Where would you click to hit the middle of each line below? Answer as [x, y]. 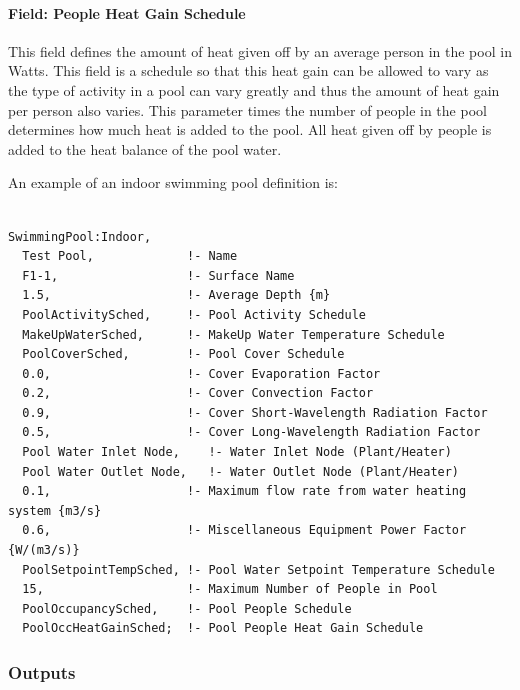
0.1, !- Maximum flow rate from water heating [244, 491]
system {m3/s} [55, 510]
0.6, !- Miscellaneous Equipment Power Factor [244, 530]
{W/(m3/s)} [44, 550]
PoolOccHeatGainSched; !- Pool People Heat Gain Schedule [223, 628]
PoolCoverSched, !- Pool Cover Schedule [183, 354]
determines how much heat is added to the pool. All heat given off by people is [250, 129]
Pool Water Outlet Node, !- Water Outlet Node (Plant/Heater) [241, 471]
